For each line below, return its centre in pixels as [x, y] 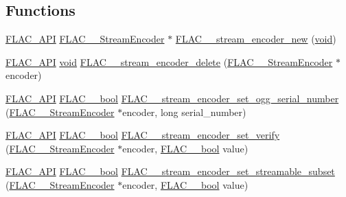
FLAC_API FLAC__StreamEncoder [85, 39]
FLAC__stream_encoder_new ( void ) [256, 39]
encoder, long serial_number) [184, 112]
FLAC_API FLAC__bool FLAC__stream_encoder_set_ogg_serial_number [172, 98]
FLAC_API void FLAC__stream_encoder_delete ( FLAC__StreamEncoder [169, 61]
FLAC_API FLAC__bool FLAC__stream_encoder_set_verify [143, 135]
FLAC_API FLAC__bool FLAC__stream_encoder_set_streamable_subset [170, 171]
